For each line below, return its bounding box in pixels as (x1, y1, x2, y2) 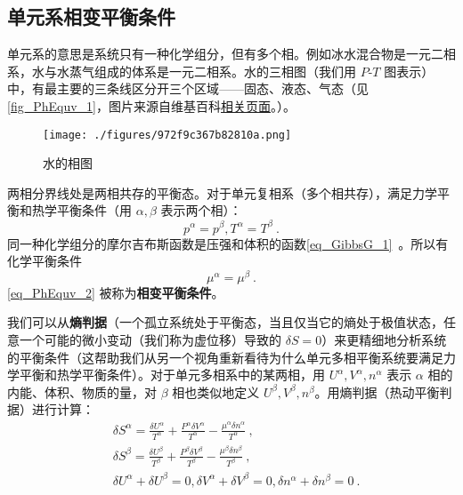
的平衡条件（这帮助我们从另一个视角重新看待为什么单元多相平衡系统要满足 (7, 347, 443, 366)
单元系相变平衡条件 (7, 3, 175, 30)
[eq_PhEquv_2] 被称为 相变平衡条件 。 (7, 283, 224, 301)
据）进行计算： (7, 400, 94, 419)
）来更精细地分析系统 (321, 330, 447, 348)
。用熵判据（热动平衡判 (314, 382, 452, 401)
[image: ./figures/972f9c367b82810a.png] (43, 128, 292, 141)
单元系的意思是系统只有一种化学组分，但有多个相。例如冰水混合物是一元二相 (7, 44, 456, 63)
